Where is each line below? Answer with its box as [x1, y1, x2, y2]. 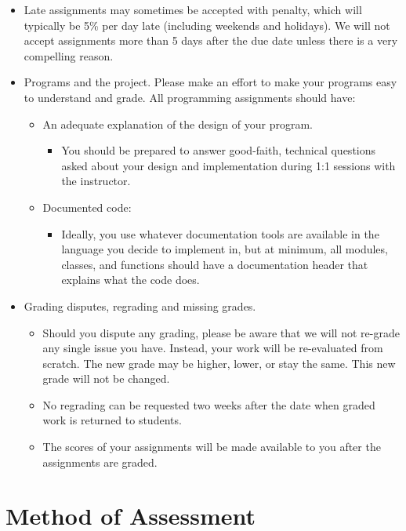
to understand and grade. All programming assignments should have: [24, 89, 356, 105]
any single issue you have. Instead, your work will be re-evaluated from [42, 340, 383, 356]
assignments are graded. [42, 453, 158, 470]
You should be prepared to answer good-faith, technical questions [61, 142, 376, 158]
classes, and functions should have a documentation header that [61, 256, 368, 272]
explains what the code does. [61, 271, 200, 288]
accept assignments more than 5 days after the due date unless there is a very [24, 32, 398, 49]
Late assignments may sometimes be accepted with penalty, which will [24, 2, 362, 17]
